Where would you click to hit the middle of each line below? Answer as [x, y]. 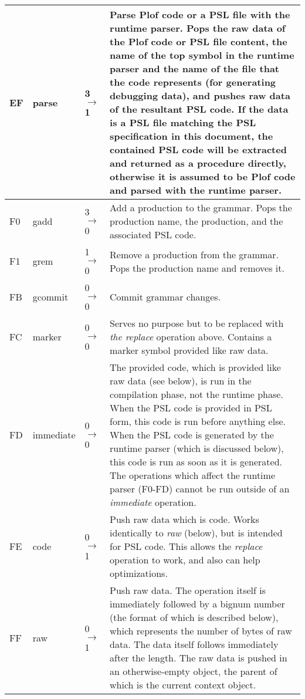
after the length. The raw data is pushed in [199, 658]
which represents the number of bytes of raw [201, 631]
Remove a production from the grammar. [194, 254]
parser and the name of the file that [194, 68]
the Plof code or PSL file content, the [199, 41]
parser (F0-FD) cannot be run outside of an [200, 489]
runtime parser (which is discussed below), [197, 448]
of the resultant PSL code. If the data [199, 109]
